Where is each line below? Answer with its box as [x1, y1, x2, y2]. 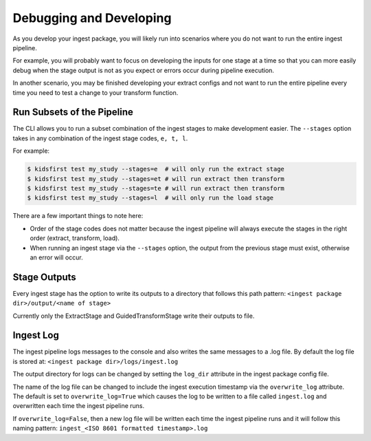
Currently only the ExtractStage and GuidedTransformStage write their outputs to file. [12, 312, 255, 320]
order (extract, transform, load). [30, 234, 120, 242]
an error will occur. [30, 253, 84, 261]
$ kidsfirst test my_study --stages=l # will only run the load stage [27, 194, 274, 202]
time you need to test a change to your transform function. [12, 88, 179, 96]
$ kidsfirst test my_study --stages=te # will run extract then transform [27, 184, 285, 192]
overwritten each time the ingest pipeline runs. [12, 402, 144, 410]
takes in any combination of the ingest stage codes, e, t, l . [12, 134, 188, 142]
